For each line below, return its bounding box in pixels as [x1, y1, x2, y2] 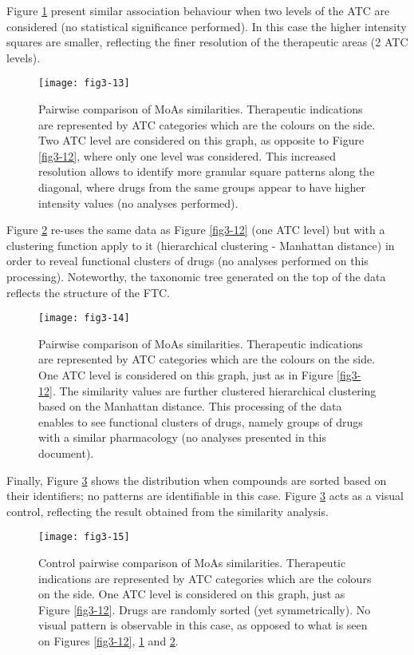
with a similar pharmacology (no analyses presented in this [38, 429, 327, 446]
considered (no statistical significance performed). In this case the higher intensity [6, 18, 407, 34]
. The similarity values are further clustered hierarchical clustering [52, 382, 377, 399]
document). [38, 444, 94, 461]
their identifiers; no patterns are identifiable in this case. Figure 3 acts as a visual [6, 487, 404, 504]
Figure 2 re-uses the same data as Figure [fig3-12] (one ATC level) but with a [6, 221, 385, 238]
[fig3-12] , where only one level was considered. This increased [38, 147, 336, 164]
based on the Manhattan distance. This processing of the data [38, 398, 342, 415]
